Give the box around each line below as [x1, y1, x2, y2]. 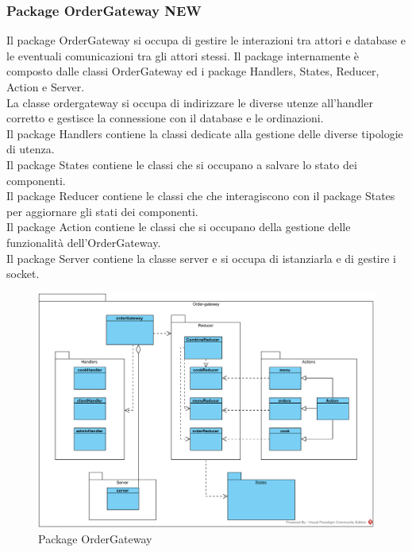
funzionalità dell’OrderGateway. [6, 234, 161, 250]
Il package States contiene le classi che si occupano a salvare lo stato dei [6, 156, 357, 172]
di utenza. [6, 141, 55, 157]
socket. [6, 265, 40, 282]
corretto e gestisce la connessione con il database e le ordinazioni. [6, 110, 324, 126]
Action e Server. [6, 79, 85, 95]
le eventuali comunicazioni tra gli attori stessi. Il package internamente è [6, 47, 360, 64]
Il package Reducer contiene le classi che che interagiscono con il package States [6, 187, 395, 204]
